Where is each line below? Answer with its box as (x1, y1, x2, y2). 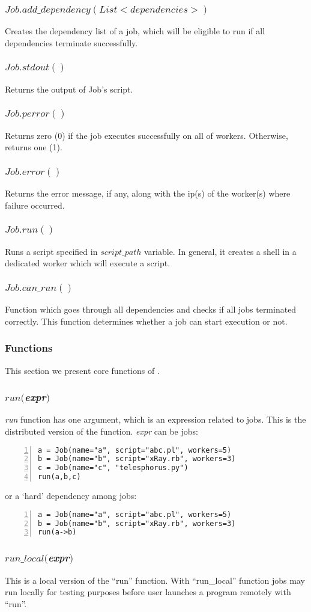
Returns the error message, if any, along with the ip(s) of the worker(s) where (5, 187, 291, 200)
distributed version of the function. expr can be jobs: (5, 425, 198, 438)
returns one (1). (5, 141, 62, 153)
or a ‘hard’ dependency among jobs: (5, 489, 137, 502)
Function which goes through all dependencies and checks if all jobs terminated (5, 303, 297, 316)
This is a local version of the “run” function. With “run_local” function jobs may (5, 574, 305, 586)
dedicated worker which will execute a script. (5, 257, 171, 269)
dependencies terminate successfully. (5, 36, 138, 49)
